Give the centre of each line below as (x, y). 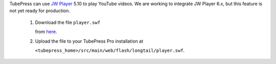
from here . (46, 32)
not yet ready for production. (40, 11)
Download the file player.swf (68, 22)
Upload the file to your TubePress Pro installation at (89, 41)
